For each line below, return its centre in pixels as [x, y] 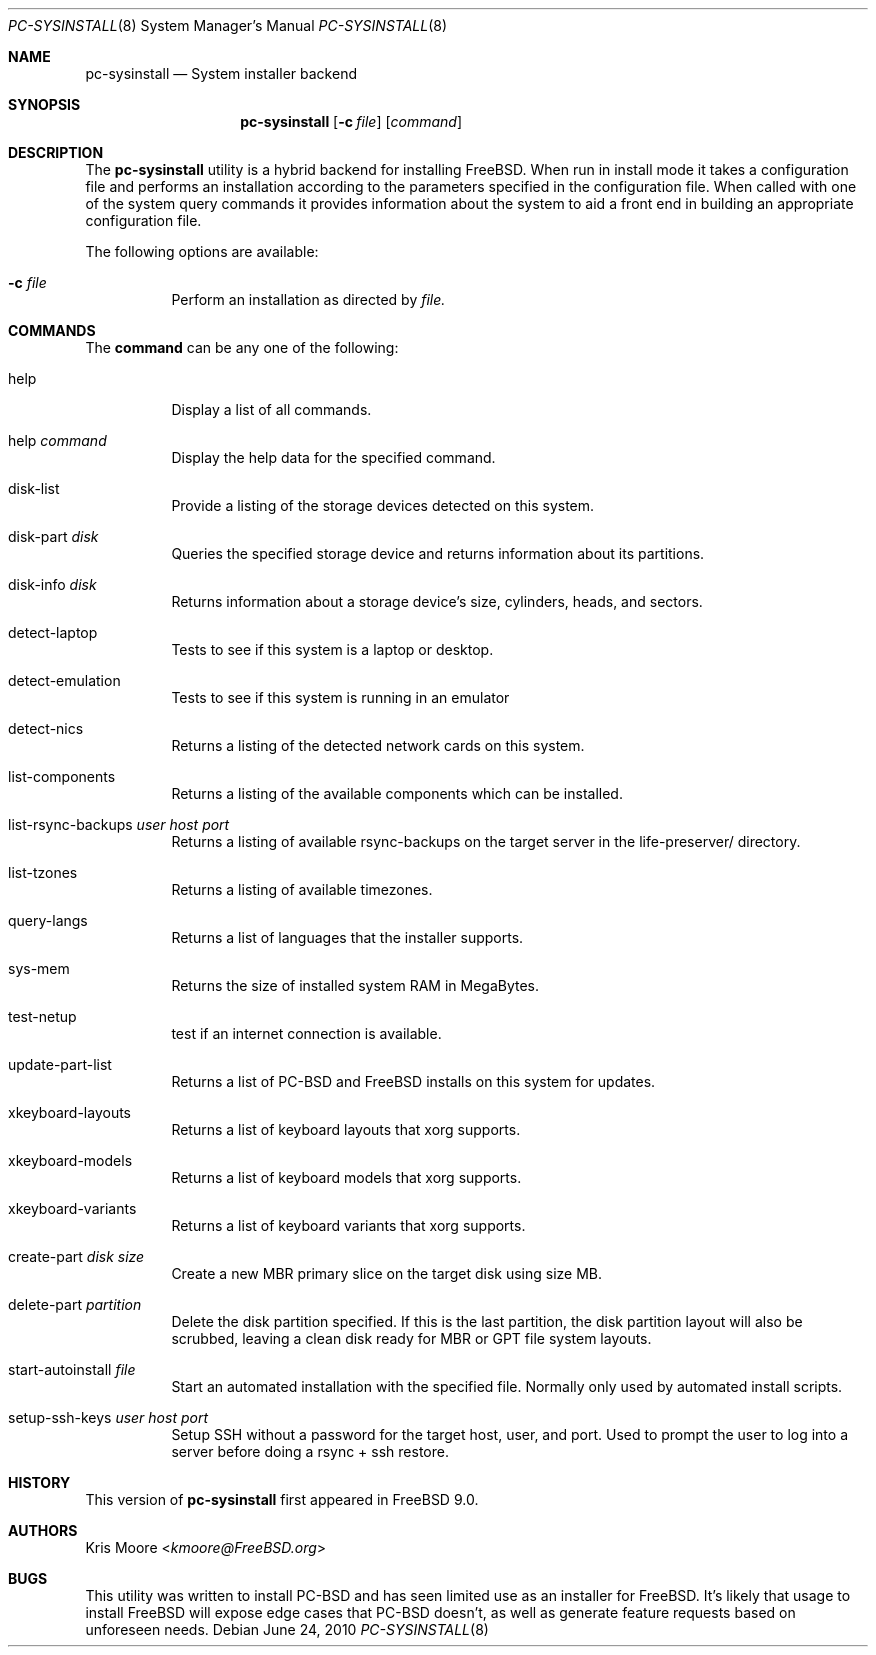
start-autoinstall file [72, 1369]
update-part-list [60, 1064]
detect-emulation [64, 680]
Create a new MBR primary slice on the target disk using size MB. [386, 1273]
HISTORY [39, 1482]
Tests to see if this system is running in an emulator [340, 697]
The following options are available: [202, 251]
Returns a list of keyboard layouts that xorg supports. [346, 1129]
